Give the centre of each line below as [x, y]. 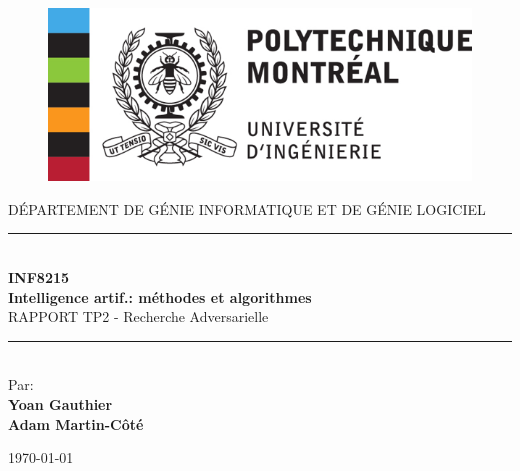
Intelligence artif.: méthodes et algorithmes [160, 296]
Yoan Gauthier [60, 403]
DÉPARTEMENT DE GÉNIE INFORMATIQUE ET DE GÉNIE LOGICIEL [247, 208]
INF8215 [39, 277]
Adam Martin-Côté [76, 423]
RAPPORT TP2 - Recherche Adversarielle [138, 316]
